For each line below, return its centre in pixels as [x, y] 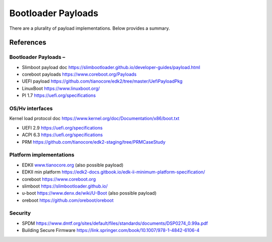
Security [20, 213]
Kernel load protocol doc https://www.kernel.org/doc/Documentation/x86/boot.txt [94, 118]
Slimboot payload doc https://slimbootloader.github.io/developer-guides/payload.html [111, 67]
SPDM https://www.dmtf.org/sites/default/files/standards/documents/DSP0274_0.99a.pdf [115, 223]
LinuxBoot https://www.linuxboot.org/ [61, 88]
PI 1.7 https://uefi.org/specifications [59, 95]
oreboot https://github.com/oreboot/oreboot [68, 200]
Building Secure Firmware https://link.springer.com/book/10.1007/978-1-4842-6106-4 [111, 230]
